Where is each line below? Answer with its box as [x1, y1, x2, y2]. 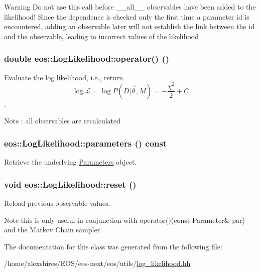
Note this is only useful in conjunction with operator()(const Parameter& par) [4, 214, 245, 225]
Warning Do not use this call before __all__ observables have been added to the [4, 2, 256, 12]
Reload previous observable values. [4, 197, 110, 208]
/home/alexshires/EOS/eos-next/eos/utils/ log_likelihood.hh [4, 258, 191, 268]
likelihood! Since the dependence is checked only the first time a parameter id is [4, 11, 249, 22]
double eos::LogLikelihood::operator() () [4, 52, 170, 65]
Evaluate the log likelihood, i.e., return [4, 72, 123, 82]
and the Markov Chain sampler [4, 224, 100, 235]
